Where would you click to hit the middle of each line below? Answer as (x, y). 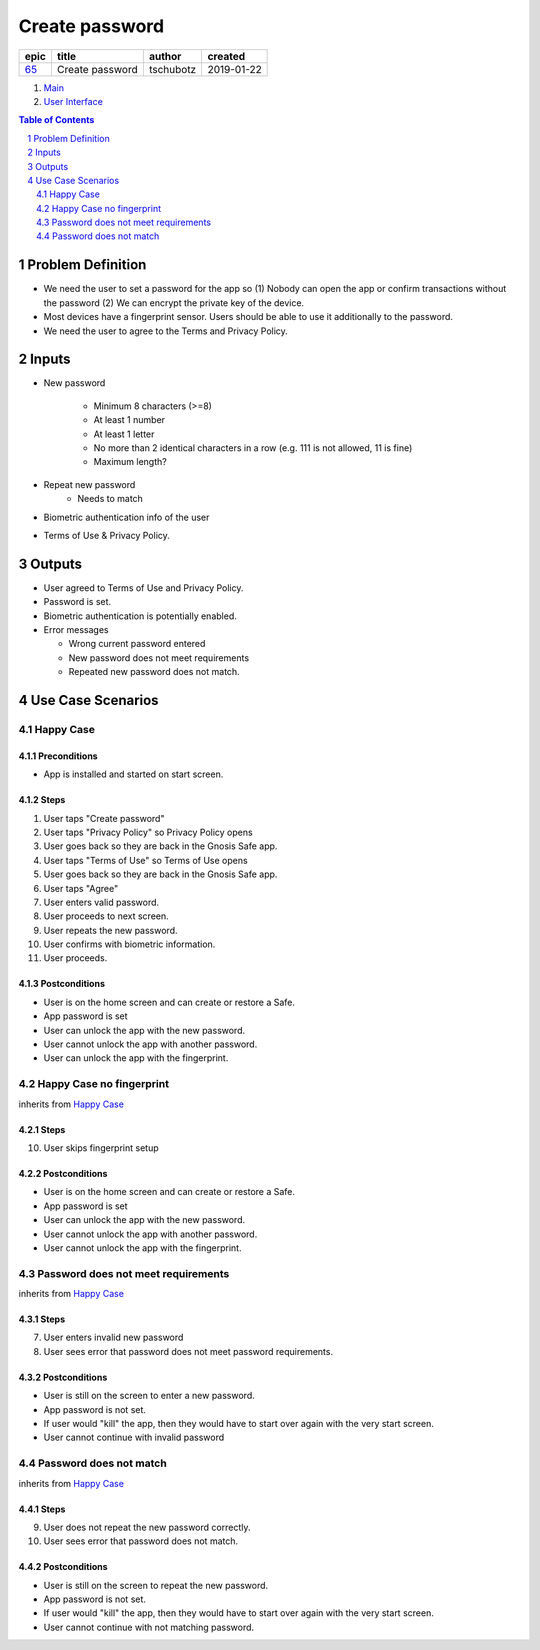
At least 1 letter (124, 434)
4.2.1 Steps (42, 1129)
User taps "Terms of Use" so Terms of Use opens (146, 860)
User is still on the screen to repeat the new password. (156, 1585)
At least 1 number (129, 420)
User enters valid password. (101, 902)
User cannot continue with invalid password (134, 1437)
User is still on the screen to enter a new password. (149, 1396)
